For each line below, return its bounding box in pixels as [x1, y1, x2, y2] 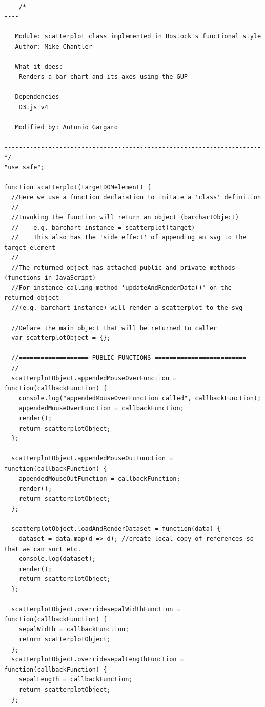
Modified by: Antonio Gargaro [15, 123, 118, 131]
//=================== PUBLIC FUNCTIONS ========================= [11, 354, 247, 362]
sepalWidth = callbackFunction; [18, 625, 129, 633]
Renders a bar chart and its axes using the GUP [18, 73, 188, 80]
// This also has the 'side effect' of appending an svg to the [11, 234, 247, 241]
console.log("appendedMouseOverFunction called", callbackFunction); [18, 394, 261, 402]
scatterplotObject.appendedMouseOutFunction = [11, 455, 173, 462]
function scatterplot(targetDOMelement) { [4, 184, 151, 191]
